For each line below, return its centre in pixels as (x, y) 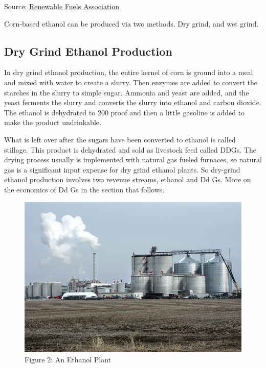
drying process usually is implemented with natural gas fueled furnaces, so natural (133, 160)
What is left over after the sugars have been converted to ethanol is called (120, 139)
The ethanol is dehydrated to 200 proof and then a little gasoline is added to (125, 112)
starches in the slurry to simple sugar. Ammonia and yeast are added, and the (127, 92)
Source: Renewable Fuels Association (62, 6)
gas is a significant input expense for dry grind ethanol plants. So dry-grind (122, 169)
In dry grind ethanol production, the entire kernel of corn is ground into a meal (129, 72)
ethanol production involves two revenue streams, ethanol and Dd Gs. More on (128, 179)
